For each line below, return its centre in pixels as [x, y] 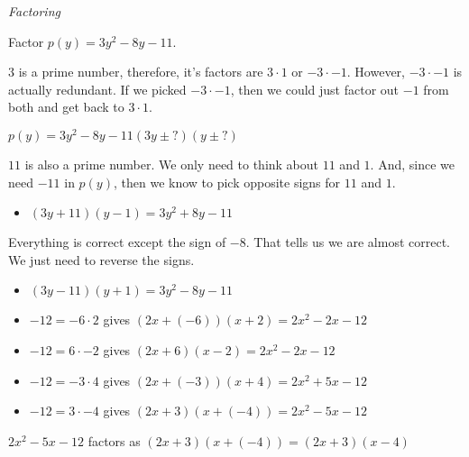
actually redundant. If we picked [97, 89]
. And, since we [412, 165]
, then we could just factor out [315, 89]
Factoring [34, 11]
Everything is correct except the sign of [117, 242]
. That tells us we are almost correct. [348, 242]
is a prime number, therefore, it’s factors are [141, 72]
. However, [376, 72]
